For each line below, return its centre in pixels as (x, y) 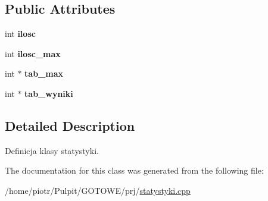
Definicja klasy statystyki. (52, 150)
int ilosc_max (33, 53)
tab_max (44, 73)
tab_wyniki (49, 93)
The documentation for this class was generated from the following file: (134, 170)
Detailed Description (70, 125)
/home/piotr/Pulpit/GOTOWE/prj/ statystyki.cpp (98, 190)
